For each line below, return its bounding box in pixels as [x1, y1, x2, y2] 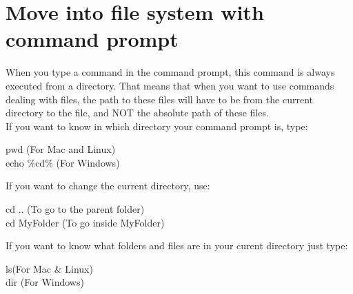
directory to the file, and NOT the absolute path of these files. [6, 105, 269, 120]
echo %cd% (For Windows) [6, 155, 120, 169]
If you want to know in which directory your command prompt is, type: [6, 118, 308, 133]
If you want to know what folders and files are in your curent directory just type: [6, 238, 348, 253]
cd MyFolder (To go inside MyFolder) [6, 215, 165, 229]
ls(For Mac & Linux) [6, 261, 93, 275]
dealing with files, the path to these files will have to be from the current [6, 92, 313, 106]
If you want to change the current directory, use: [6, 178, 210, 193]
